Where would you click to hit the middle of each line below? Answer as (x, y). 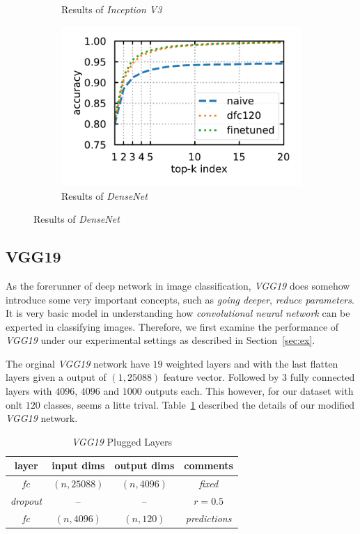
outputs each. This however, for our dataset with (249, 391)
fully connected (322, 377)
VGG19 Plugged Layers (122, 441)
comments (209, 465)
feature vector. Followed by (221, 377)
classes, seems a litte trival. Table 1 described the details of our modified (199, 404)
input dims (78, 465)
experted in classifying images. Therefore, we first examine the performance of (172, 326)
